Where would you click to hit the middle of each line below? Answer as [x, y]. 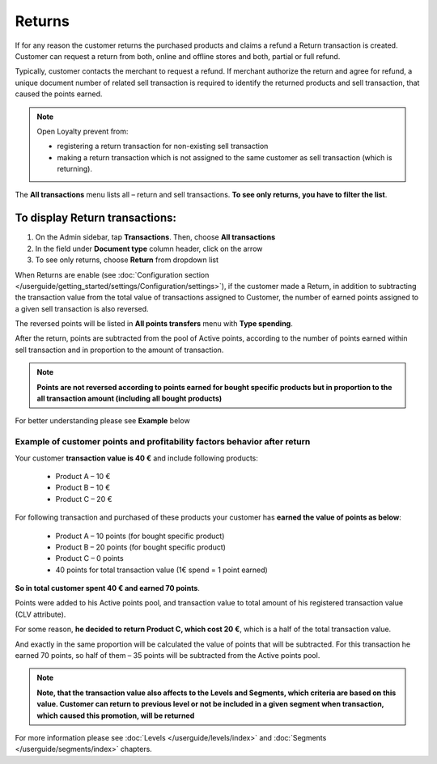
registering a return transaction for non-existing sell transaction [163, 146]
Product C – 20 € [84, 499]
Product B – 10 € [83, 488]
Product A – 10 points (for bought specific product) [140, 536]
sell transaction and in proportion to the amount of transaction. [119, 350]
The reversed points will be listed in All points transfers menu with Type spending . [154, 324]
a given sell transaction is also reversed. [82, 308]
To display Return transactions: [96, 218]
